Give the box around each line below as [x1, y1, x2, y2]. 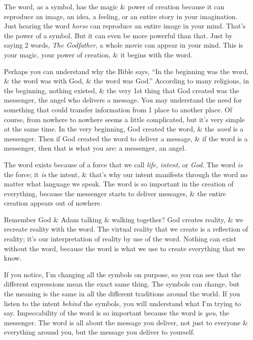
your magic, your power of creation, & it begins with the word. [4, 49, 193, 59]
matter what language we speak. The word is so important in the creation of [4, 179, 233, 189]
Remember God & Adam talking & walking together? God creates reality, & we [4, 214, 244, 224]
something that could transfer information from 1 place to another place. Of [4, 104, 232, 114]
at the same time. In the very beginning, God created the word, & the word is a [4, 124, 244, 134]
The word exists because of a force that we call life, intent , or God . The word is [4, 159, 243, 169]
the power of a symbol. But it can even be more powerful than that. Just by [4, 30, 232, 40]
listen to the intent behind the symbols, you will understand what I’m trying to [4, 298, 241, 308]
